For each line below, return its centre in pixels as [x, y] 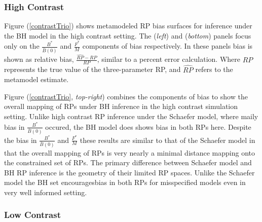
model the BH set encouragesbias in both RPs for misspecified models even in [125, 182]
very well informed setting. [46, 192]
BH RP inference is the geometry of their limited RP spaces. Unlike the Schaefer [129, 172]
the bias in [21, 140]
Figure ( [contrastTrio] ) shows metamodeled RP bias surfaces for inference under [128, 26]
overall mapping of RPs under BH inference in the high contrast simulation [121, 106]
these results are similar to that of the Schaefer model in [167, 140]
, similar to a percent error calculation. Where [169, 59]
